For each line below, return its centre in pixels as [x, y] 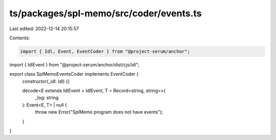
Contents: [20, 38]
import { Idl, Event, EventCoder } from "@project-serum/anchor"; [105, 51]
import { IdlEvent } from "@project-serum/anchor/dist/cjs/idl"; [75, 64]
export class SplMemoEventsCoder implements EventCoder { [74, 74]
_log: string [47, 98]
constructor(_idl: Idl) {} [46, 81]
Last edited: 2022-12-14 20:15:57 [44, 29]
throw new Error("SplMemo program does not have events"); [99, 112]
